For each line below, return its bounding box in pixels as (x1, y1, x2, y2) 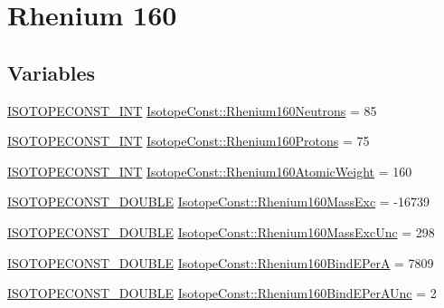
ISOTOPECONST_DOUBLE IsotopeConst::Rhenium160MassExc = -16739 (7, 192, 430, 211)
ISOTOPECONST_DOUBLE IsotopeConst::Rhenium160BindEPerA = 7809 (7, 253, 434, 272)
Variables (7, 58, 96, 86)
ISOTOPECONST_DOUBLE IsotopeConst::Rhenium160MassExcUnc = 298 (7, 222, 435, 241)
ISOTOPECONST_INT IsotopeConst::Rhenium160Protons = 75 (7, 131, 370, 150)
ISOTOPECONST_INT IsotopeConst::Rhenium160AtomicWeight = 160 (7, 161, 412, 180)
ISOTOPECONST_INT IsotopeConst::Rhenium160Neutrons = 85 (7, 101, 377, 120)
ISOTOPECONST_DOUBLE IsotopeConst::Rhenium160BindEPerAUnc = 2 (7, 284, 437, 303)
